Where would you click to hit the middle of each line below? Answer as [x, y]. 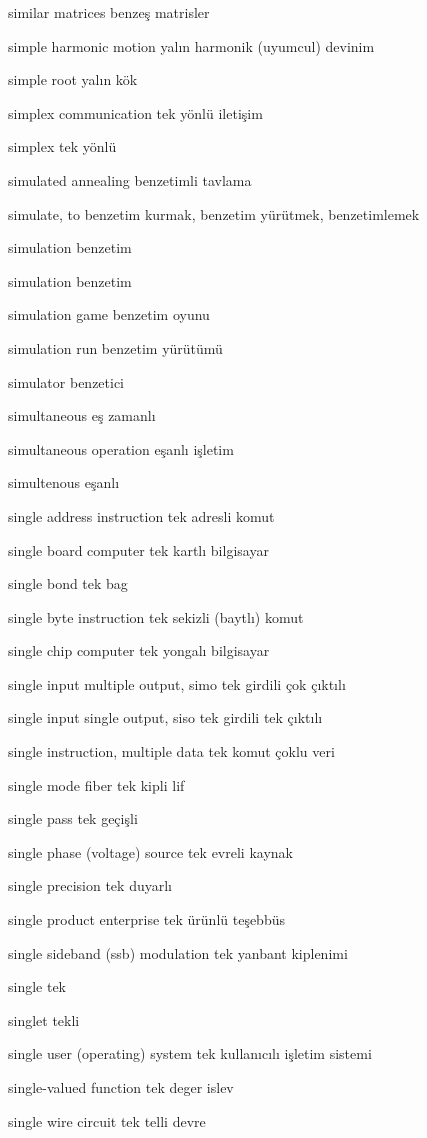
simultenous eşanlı [64, 482]
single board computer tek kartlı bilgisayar [138, 549]
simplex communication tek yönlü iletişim [135, 112]
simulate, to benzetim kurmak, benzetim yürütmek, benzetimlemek [214, 213]
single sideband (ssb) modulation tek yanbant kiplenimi [178, 952]
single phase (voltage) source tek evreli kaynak [150, 851]
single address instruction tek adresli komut [141, 515]
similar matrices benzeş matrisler [109, 12]
